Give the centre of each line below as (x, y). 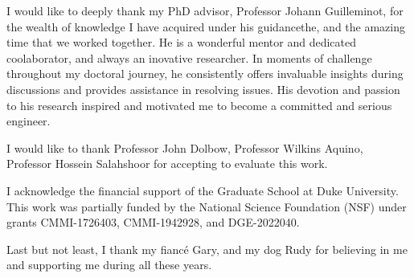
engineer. (29, 121)
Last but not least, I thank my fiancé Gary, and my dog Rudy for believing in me (207, 249)
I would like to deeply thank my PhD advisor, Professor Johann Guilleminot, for (205, 10)
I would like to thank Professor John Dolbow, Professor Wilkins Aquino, (185, 147)
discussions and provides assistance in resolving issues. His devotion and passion (203, 89)
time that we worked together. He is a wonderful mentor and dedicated (181, 42)
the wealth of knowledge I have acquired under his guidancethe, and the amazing (206, 26)
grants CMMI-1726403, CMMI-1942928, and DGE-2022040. (153, 222)
